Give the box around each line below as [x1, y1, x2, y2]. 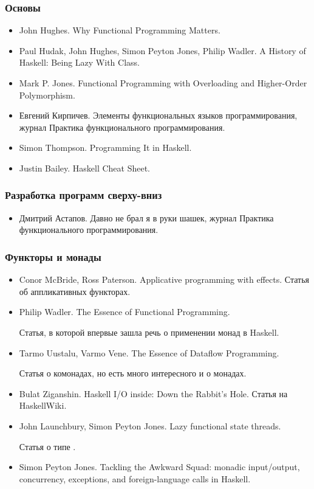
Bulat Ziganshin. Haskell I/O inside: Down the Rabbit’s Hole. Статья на [19, 387, 288, 400]
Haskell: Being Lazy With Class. [19, 56, 140, 69]
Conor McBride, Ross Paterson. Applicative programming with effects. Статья [19, 273, 310, 286]
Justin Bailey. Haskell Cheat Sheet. [19, 161, 151, 174]
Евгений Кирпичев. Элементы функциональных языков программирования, [19, 109, 298, 122]
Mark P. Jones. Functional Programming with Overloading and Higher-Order [19, 77, 307, 89]
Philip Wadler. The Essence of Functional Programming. [19, 305, 230, 318]
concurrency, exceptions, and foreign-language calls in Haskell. [19, 472, 251, 485]
